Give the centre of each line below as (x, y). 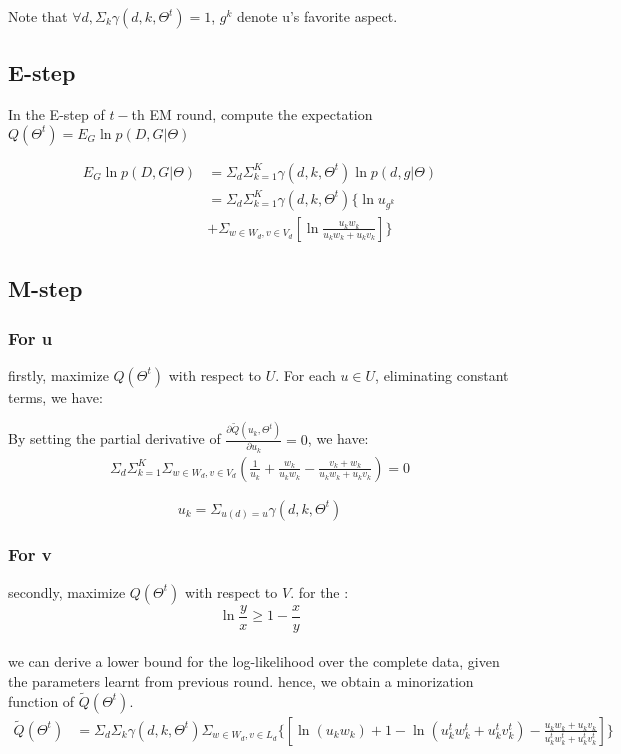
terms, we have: (55, 396)
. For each (305, 374)
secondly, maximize (67, 591)
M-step (45, 288)
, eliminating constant (442, 374)
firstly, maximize (58, 374)
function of (41, 700)
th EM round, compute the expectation (252, 114)
